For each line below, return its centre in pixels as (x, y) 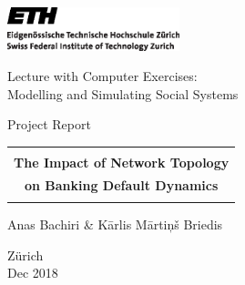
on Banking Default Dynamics (121, 184)
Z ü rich (26, 254)
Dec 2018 (33, 273)
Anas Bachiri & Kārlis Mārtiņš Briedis (115, 224)
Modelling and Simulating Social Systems (123, 93)
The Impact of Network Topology (122, 162)
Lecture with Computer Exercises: (102, 76)
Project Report (49, 124)
